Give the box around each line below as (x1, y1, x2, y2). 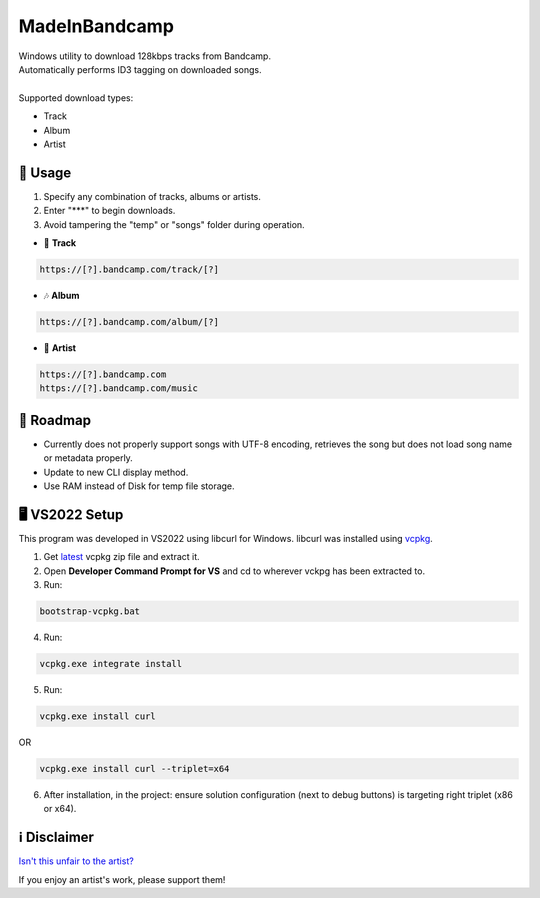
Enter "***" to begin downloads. (43, 205, 176, 217)
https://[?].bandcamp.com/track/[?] (39, 263, 220, 275)
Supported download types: (18, 91, 134, 104)
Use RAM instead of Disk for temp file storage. (43, 480, 235, 492)
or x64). (43, 803, 77, 815)
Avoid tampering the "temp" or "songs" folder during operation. (43, 218, 305, 230)
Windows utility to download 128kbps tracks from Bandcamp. (18, 50, 272, 62)
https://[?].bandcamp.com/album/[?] (39, 316, 220, 327)
